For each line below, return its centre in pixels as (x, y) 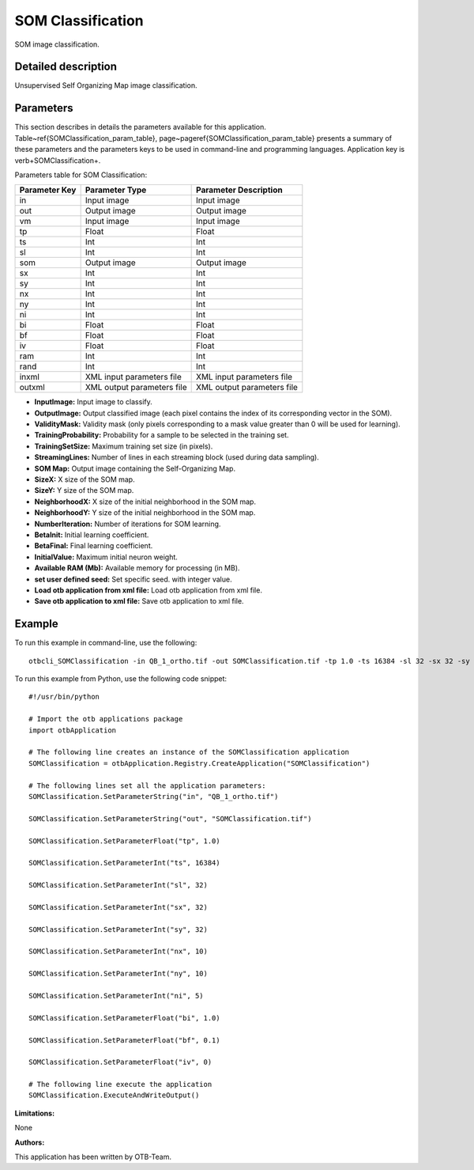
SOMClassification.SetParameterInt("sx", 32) (118, 907)
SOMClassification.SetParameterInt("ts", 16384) (124, 863)
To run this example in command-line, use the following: (106, 643)
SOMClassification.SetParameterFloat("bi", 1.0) (124, 1018)
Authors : (30, 1142)
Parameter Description (240, 190)
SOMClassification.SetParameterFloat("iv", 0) (120, 1062)
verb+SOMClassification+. (58, 160)
